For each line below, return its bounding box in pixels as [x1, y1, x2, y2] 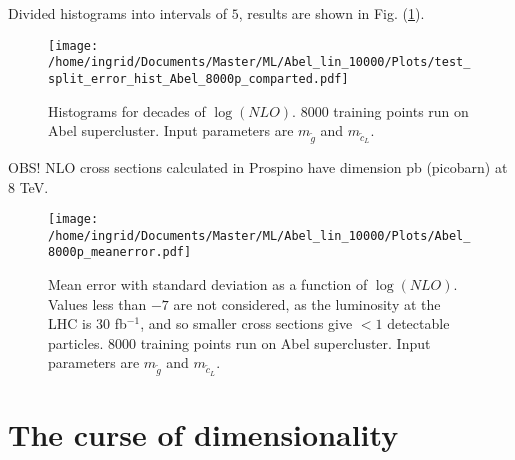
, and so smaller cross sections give [140, 313, 353, 334]
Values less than [48, 293, 147, 314]
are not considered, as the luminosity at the [173, 293, 441, 314]
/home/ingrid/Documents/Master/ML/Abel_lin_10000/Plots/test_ [48, 55, 471, 70]
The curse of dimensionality [8, 414, 399, 455]
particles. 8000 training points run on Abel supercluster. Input [48, 332, 431, 353]
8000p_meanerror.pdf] [48, 245, 192, 260]
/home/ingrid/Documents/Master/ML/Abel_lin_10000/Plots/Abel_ [48, 228, 471, 243]
